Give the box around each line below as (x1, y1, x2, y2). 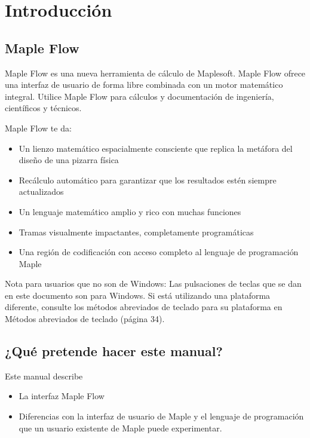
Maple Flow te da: (5, 121, 72, 134)
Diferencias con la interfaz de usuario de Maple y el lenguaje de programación (19, 410, 304, 422)
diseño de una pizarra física (19, 154, 119, 166)
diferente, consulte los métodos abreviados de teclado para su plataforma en (5, 301, 283, 313)
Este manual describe (5, 369, 83, 382)
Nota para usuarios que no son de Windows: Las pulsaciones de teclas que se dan (5, 277, 302, 290)
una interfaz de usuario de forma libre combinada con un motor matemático (5, 78, 283, 91)
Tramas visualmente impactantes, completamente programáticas (19, 225, 254, 238)
